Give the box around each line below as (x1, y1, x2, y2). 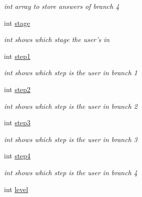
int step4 (4, 150, 31, 161)
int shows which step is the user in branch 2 (4, 100, 138, 111)
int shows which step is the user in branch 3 (4, 134, 138, 144)
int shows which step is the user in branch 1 (4, 67, 138, 78)
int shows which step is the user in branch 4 (4, 167, 138, 177)
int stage (4, 17, 30, 28)
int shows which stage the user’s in (4, 34, 110, 45)
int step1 (4, 50, 31, 61)
